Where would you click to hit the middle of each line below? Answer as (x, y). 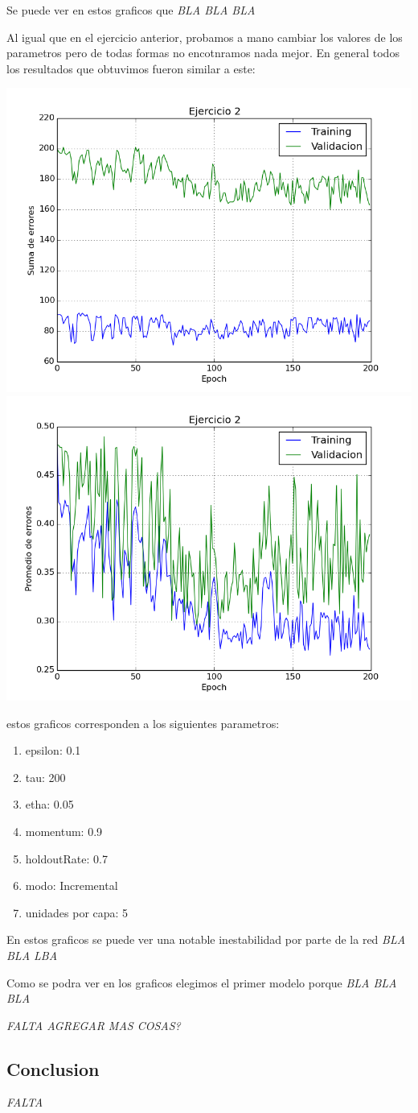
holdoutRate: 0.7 (66, 858)
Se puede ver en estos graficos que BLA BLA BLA (131, 10)
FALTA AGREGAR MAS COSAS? (94, 1025)
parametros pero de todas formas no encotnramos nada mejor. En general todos (203, 53)
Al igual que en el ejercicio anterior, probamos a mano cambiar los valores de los (205, 37)
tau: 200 (45, 777)
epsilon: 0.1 (53, 750)
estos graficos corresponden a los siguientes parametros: (143, 723)
